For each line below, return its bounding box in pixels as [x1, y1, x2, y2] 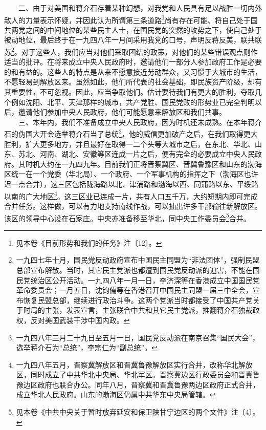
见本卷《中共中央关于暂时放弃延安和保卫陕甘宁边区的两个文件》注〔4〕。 [16, 406, 260, 417]
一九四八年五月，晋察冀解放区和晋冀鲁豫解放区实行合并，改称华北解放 [16, 359, 253, 370]
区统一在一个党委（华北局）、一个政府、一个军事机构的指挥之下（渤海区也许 [4, 168, 258, 179]
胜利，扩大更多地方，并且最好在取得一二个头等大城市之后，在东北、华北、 [4, 138, 255, 149]
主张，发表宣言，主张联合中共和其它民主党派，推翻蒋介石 [45, 305, 238, 315]
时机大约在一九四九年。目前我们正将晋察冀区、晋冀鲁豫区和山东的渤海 [25, 158, 262, 169]
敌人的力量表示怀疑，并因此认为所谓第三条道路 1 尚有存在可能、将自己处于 [4, 13, 251, 25]
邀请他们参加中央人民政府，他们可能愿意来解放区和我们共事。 [18, 106, 226, 117]
